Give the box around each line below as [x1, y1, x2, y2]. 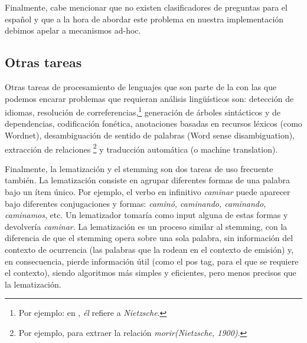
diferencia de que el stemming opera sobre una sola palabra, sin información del [5, 232, 293, 244]
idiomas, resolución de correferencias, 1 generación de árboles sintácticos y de [5, 104, 280, 118]
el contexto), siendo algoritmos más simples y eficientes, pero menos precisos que [5, 266, 296, 279]
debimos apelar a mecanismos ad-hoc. [5, 24, 141, 37]
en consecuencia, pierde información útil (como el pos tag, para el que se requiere [5, 255, 299, 267]
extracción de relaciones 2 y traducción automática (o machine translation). [5, 141, 278, 155]
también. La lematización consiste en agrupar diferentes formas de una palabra [5, 174, 290, 186]
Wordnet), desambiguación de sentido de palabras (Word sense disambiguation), [5, 129, 295, 141]
